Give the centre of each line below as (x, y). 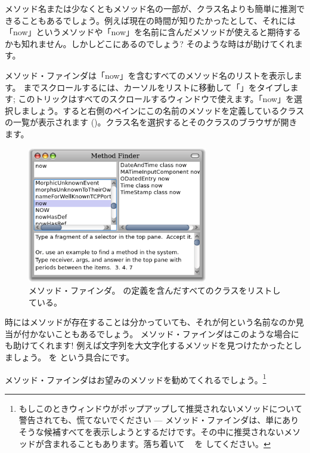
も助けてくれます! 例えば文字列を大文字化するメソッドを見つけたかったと (149, 345)
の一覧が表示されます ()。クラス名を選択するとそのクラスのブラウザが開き (151, 122)
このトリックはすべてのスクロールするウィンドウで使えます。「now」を (156, 99)
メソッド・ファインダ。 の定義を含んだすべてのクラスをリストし (155, 290)
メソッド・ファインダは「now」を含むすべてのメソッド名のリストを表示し (149, 75)
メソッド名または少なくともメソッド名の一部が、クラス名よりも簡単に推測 (151, 8)
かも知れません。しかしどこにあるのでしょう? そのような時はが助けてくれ (150, 43)
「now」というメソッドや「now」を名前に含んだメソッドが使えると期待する (153, 32)
